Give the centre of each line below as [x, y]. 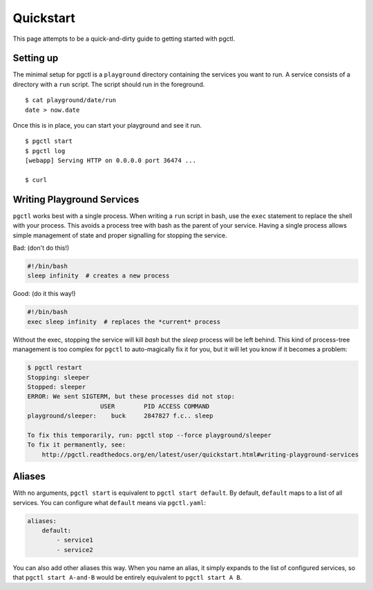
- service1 [75, 540]
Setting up [36, 58]
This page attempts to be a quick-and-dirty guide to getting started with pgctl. [124, 39]
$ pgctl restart [55, 368]
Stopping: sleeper [58, 377]
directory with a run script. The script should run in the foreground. [109, 84]
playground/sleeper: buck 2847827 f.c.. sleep [120, 416]
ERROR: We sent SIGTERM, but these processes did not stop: [131, 396]
